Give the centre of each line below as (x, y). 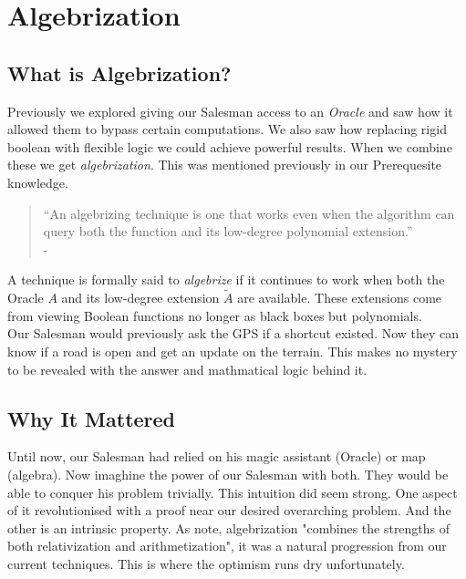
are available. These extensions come (340, 298)
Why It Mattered (92, 418)
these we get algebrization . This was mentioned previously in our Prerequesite (225, 165)
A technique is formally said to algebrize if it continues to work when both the (226, 279)
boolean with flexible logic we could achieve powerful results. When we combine (230, 146)
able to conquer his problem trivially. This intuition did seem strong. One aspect (233, 492)
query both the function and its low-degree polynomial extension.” (228, 231)
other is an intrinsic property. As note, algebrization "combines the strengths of (229, 527)
